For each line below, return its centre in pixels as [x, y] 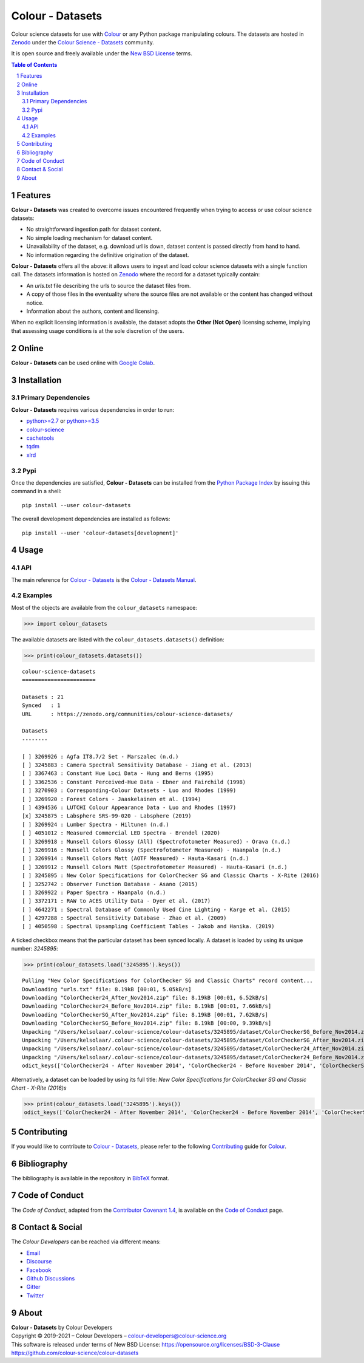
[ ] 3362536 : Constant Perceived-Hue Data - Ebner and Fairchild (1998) [134, 782]
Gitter [33, 1287]
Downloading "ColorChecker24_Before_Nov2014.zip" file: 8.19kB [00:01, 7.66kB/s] [147, 1006]
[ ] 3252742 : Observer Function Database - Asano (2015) [110, 884]
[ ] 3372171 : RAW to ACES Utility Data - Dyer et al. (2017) [116, 901]
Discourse [39, 1262]
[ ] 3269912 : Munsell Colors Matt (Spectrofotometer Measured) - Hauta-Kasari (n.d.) [155, 867]
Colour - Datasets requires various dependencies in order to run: [93, 409]
